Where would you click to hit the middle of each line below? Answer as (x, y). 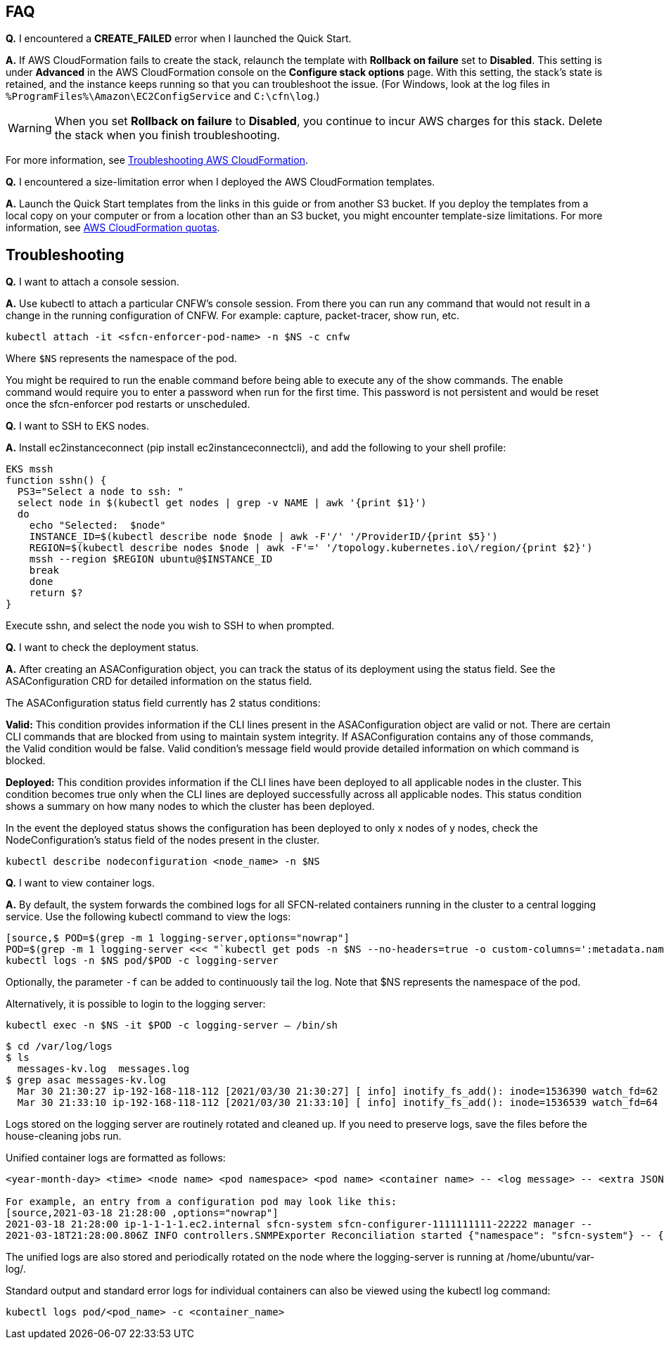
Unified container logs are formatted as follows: (116, 1158)
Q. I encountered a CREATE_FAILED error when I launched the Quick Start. (179, 39)
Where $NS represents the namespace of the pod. (121, 359)
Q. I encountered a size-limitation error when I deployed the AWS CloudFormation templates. (221, 182)
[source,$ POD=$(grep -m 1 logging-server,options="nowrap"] (178, 938)
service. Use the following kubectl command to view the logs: (148, 917)
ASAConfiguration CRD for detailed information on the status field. (159, 681)
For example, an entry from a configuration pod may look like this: (202, 1202)
